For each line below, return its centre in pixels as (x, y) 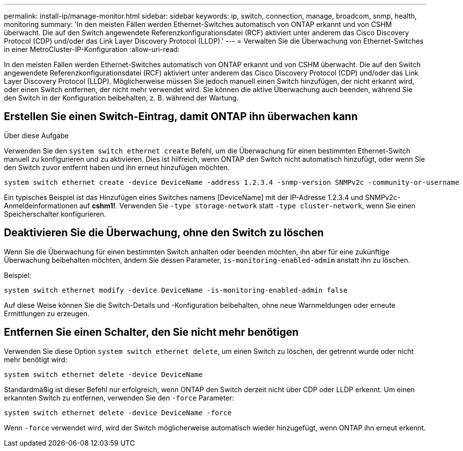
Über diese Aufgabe (36, 135)
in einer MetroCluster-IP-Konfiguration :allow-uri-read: (92, 49)
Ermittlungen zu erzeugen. (47, 313)
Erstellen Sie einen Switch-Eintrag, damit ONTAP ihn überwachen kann (181, 117)
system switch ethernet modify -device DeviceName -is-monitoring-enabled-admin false (176, 290)
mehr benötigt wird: (36, 359)
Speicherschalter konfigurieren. (55, 214)
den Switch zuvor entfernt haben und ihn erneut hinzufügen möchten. (117, 167)
